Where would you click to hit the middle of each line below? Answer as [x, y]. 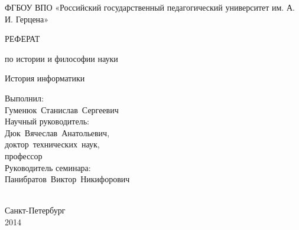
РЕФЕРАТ [22, 39]
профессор [24, 155]
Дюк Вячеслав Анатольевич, [57, 132]
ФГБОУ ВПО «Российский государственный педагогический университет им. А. [150, 7]
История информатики [45, 78]
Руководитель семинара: [48, 167]
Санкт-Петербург [35, 210]
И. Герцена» [27, 19]
